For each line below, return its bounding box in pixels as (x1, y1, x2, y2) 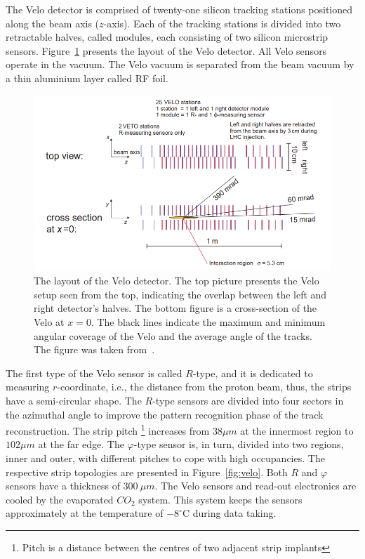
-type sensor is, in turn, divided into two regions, (133, 437, 344, 452)
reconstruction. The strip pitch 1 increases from (6, 421, 210, 438)
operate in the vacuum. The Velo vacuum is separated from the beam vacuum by (6, 57, 354, 72)
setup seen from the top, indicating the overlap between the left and (34, 287, 327, 301)
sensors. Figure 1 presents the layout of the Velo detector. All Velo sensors (6, 43, 327, 58)
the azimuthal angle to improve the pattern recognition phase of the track (6, 407, 324, 421)
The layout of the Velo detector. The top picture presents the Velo (34, 273, 319, 288)
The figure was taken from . (34, 342, 155, 357)
